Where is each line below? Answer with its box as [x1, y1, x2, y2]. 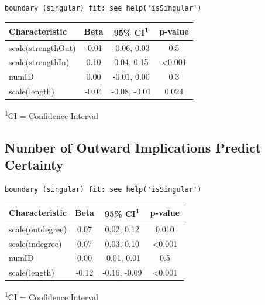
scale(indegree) [9, 237, 62, 249]
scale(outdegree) [9, 222, 67, 235]
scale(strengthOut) [9, 41, 76, 53]
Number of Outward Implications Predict [5, 138, 261, 156]
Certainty [5, 155, 64, 174]
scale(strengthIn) [9, 56, 70, 68]
